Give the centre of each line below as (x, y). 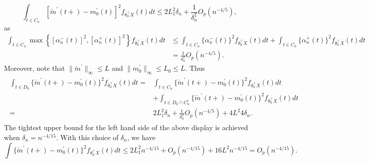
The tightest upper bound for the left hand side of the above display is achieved (126, 127)
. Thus (195, 68)
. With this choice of (87, 137)
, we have (141, 137)
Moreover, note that (35, 68)
